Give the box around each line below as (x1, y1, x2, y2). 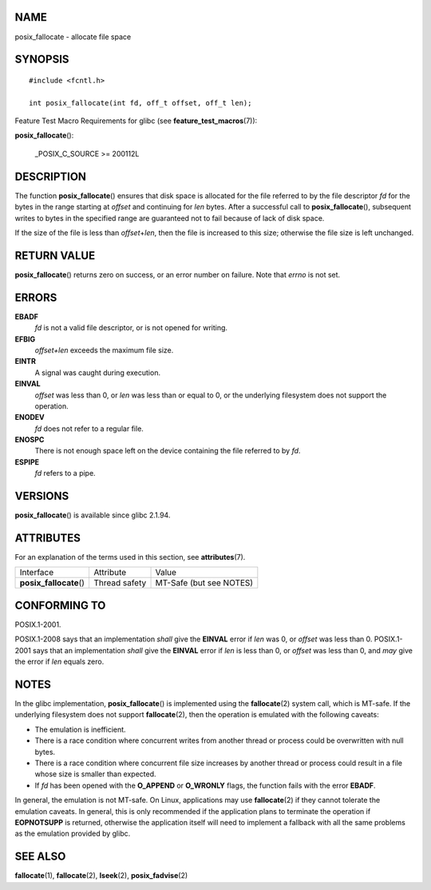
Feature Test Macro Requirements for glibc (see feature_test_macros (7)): (14, 116, 258, 126)
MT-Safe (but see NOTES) (155, 577, 254, 589)
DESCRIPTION (14, 170, 87, 183)
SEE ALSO (14, 850, 66, 864)
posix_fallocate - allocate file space (14, 32, 132, 42)
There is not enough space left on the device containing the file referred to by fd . (34, 446, 301, 456)
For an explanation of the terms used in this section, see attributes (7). (14, 553, 246, 562)
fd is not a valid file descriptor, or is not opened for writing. (34, 323, 227, 333)
